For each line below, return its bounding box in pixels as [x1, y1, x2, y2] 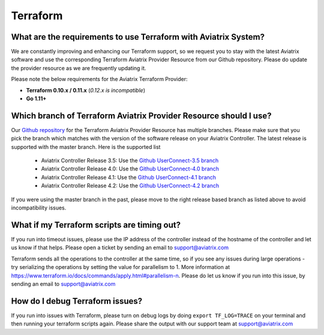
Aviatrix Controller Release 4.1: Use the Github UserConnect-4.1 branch [41, 174, 216, 181]
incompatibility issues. [11, 204, 67, 211]
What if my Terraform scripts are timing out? [11, 220, 181, 230]
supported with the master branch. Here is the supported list [11, 143, 161, 150]
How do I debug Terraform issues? [11, 296, 143, 306]
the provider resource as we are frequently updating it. [11, 64, 146, 71]
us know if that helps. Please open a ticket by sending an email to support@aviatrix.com [11, 244, 229, 252]
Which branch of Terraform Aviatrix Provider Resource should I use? [11, 110, 272, 121]
